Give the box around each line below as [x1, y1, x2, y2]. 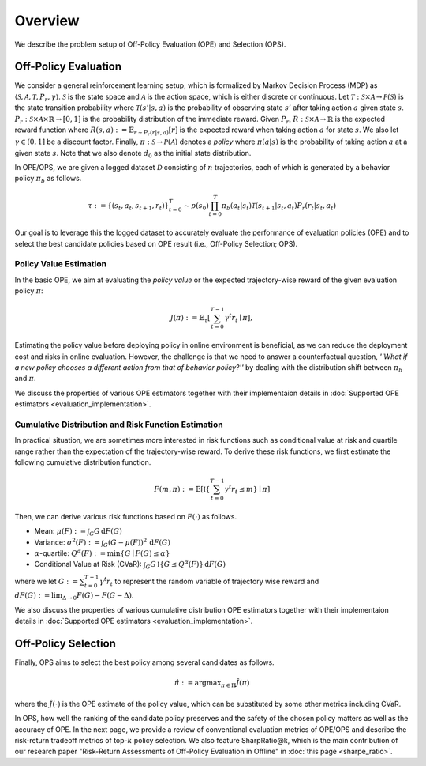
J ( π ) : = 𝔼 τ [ [170, 313, 211, 324]
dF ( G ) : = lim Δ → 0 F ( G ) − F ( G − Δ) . [14, 591, 134, 602]
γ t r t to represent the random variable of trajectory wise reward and [99, 575, 319, 588]
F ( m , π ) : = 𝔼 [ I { [154, 485, 211, 494]
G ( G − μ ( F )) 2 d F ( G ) [103, 537, 171, 549]
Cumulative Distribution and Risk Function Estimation [14, 419, 224, 430]
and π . [14, 374, 36, 383]
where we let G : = [14, 576, 79, 586]
